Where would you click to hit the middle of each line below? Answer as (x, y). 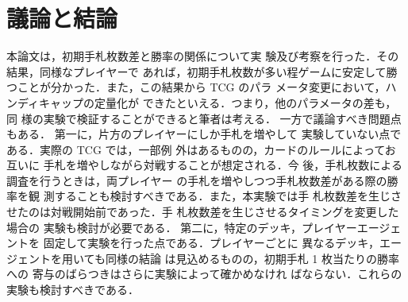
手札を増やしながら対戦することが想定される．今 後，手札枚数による (223, 165)
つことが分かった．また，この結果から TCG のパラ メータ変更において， (196, 87)
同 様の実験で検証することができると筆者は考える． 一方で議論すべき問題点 (204, 118)
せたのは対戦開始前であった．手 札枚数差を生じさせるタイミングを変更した (203, 212)
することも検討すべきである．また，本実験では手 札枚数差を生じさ (228, 196)
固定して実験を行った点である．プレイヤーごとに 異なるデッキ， (211, 243)
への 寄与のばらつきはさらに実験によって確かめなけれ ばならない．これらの (204, 274)
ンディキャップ (45, 102)
